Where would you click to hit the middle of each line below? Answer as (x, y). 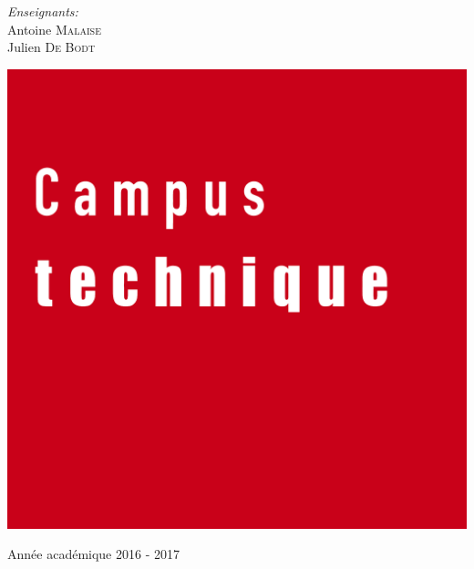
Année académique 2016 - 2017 (93, 554)
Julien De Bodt (52, 47)
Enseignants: (43, 11)
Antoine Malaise (54, 29)
